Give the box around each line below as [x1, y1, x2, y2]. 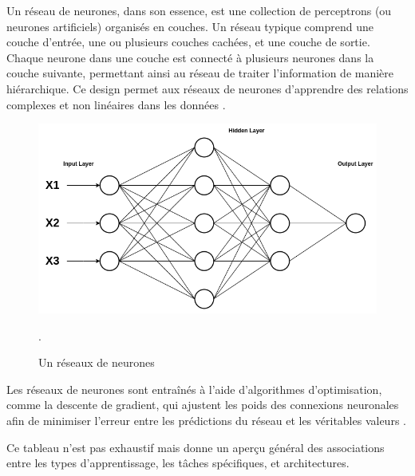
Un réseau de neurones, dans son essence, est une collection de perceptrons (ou [6, 2, 392, 18]
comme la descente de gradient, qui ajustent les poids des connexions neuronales [6, 396, 399, 413]
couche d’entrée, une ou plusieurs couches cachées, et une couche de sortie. [6, 33, 370, 50]
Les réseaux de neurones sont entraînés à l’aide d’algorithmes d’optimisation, [6, 380, 382, 397]
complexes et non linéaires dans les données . [6, 96, 226, 112]
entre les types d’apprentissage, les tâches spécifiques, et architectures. [6, 454, 350, 471]
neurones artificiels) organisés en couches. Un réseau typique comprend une [6, 18, 373, 34]
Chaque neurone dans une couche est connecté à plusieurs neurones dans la [6, 49, 374, 65]
